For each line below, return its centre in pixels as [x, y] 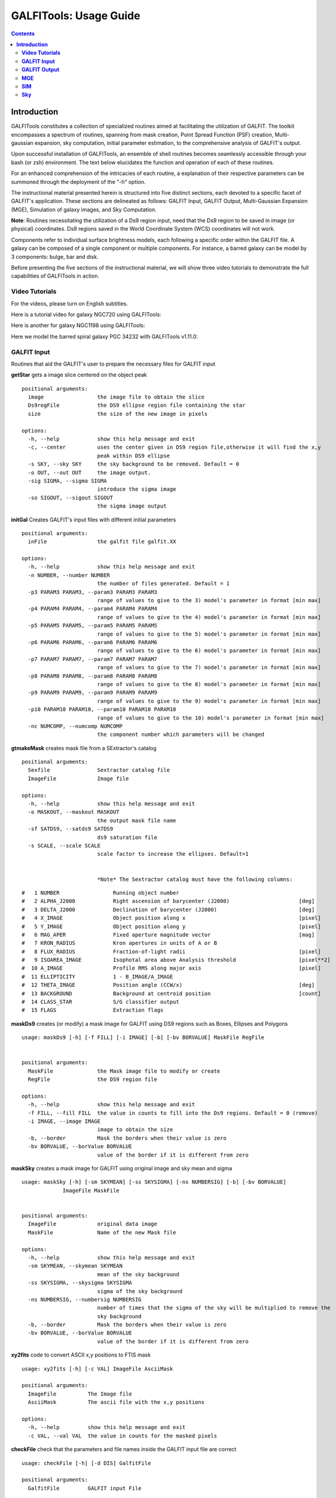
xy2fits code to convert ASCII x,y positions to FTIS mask [81, 1355]
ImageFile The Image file [80, 1394]
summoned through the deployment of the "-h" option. [78, 182]
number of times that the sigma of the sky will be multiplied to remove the [214, 1308]
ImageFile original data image [93, 1224]
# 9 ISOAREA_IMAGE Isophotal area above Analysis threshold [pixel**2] [176, 960]
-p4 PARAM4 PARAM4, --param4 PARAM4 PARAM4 [93, 609]
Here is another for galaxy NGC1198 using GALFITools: [78, 325]
